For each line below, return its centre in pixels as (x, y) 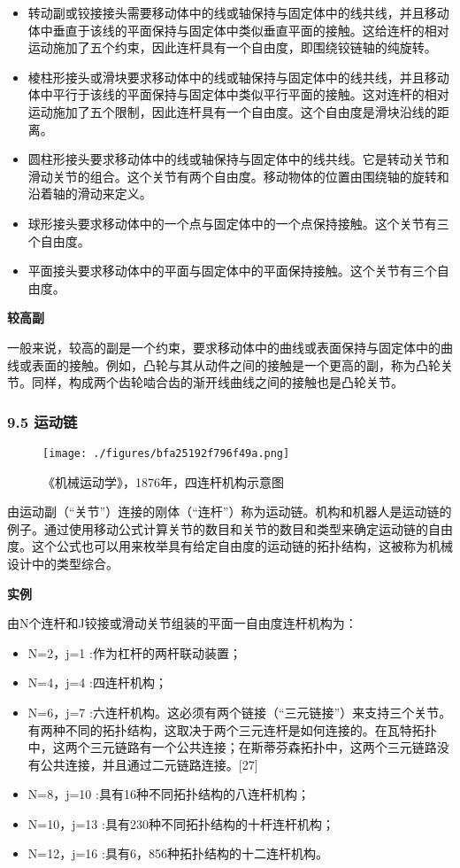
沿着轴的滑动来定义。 (90, 194)
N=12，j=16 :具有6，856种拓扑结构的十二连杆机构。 (178, 853)
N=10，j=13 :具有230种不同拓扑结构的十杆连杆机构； (181, 823)
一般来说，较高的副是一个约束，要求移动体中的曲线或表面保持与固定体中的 (224, 347)
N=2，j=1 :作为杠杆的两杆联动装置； (134, 652)
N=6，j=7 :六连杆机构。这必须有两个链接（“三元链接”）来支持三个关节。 (240, 712)
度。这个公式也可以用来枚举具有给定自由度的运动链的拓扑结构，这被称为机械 (230, 546)
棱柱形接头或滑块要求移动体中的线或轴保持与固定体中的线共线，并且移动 (238, 77)
